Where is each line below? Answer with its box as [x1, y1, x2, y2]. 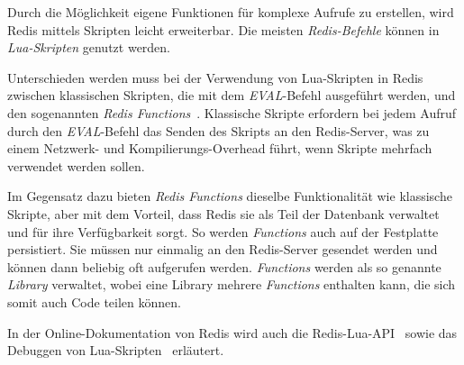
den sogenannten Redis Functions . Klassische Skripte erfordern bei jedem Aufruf [7, 103, 457, 122]
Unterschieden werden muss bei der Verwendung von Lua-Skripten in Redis [7, 68, 423, 87]
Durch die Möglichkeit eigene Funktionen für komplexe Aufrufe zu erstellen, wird [7, 3, 454, 21]
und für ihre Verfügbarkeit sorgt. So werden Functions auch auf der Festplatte [7, 222, 439, 241]
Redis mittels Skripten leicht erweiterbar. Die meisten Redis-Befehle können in [7, 20, 440, 39]
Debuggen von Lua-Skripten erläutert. [7, 341, 224, 360]
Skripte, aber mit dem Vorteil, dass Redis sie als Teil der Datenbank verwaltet [7, 204, 440, 223]
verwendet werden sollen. [7, 156, 145, 175]
